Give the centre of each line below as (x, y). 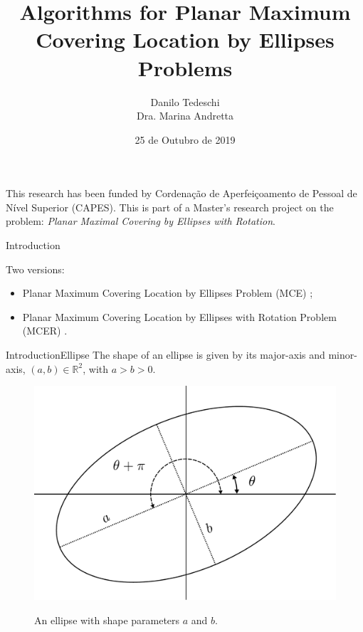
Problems (185, 67)
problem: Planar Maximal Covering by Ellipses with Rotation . (141, 221)
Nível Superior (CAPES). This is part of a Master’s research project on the (170, 207)
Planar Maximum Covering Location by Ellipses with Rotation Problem (179, 316)
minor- (343, 355)
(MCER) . (45, 331)
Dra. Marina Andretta (185, 116)
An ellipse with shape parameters (107, 620)
